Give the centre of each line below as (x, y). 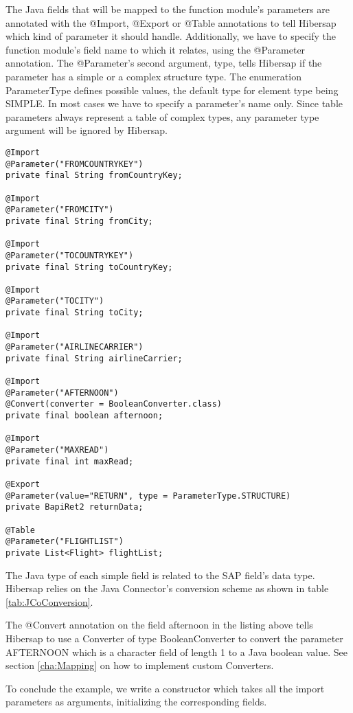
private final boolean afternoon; (84, 416)
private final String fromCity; (79, 221)
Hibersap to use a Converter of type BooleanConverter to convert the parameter (174, 638)
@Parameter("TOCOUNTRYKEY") (70, 255)
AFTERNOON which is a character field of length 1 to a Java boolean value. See (176, 652)
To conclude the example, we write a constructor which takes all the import (165, 688)
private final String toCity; (75, 313)
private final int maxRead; (70, 461)
